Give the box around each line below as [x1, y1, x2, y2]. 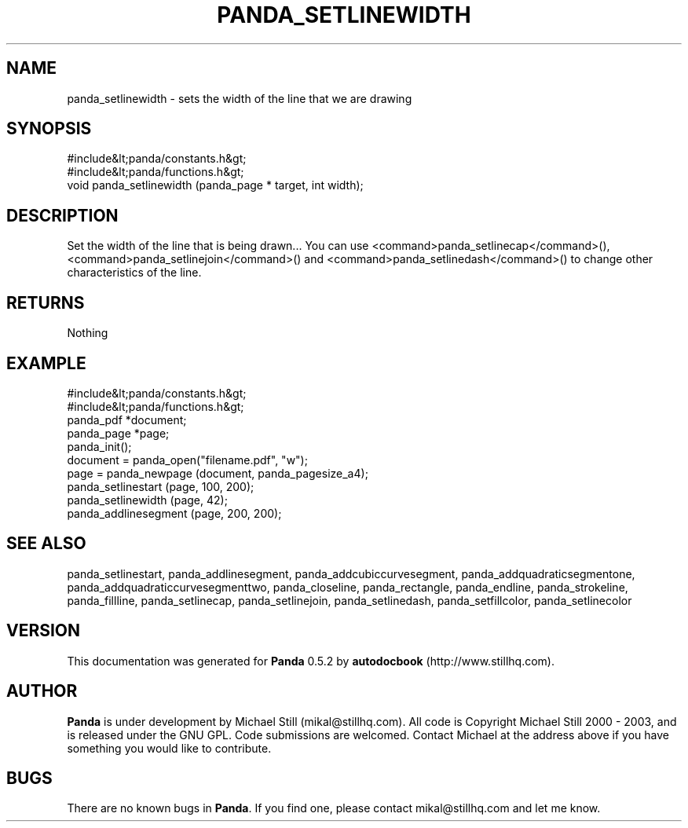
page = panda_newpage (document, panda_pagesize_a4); [67, 466, 368, 480]
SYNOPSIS [6, 119, 92, 139]
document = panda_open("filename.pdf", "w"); [67, 452, 308, 467]
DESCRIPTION [6, 205, 119, 225]
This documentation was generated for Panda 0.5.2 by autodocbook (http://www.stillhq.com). [67, 654, 554, 668]
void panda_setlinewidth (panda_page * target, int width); [67, 178, 364, 192]
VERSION [6, 621, 81, 641]
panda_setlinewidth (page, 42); [67, 493, 228, 507]
